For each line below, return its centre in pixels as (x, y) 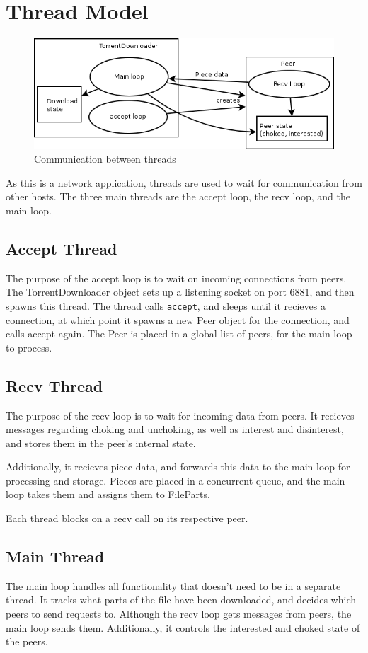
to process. (29, 347)
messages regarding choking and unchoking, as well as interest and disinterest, (175, 429)
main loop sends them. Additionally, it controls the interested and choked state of (183, 627)
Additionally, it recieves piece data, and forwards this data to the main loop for (178, 467)
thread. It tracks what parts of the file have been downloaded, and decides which (181, 600)
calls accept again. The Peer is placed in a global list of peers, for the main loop (179, 334)
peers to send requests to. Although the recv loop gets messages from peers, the (179, 614)
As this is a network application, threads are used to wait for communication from (184, 182)
